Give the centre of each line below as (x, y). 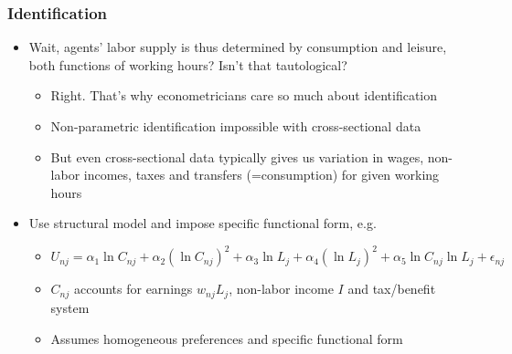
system (70, 307)
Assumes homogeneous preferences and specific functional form (227, 338)
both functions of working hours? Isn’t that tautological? (188, 64)
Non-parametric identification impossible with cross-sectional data (236, 126)
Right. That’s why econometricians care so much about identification (244, 95)
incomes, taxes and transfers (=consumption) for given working (261, 175)
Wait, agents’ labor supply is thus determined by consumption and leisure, (238, 47)
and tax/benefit (392, 289)
